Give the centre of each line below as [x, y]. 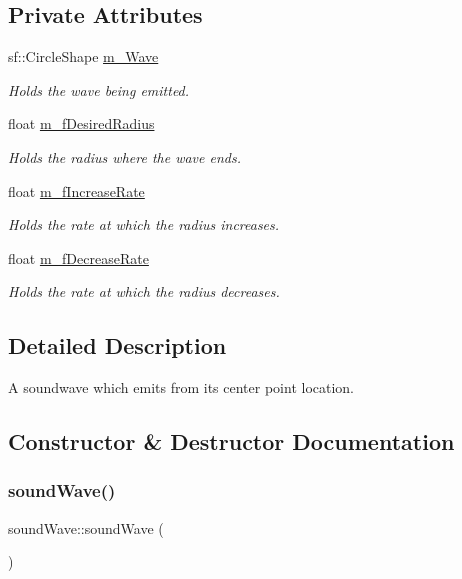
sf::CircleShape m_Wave [83, 56]
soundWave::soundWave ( [86, 527]
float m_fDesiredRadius [81, 123]
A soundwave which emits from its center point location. [181, 387]
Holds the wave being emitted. [99, 89]
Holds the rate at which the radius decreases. [144, 291]
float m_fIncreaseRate [76, 190]
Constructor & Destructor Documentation [231, 441]
